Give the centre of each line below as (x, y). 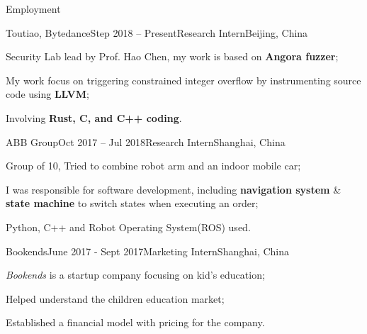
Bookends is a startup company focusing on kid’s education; (135, 275)
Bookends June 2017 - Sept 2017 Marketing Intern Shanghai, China (148, 251)
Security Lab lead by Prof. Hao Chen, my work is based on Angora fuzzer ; (172, 56)
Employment (33, 9)
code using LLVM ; (47, 94)
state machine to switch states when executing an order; (132, 203)
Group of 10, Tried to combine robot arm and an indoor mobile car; (153, 166)
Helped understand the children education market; (115, 298)
